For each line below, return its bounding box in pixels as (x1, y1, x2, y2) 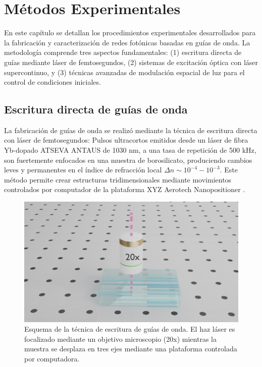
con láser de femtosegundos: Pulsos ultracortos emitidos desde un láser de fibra (4, 135, 248, 145)
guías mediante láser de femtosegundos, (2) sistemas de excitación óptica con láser (4, 56, 258, 67)
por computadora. (24, 353, 80, 363)
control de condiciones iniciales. (4, 77, 101, 87)
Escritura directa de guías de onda (4, 101, 188, 117)
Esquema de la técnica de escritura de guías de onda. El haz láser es (24, 324, 235, 334)
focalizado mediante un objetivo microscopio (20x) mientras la (24, 333, 217, 344)
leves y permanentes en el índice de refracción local (4, 164, 162, 175)
